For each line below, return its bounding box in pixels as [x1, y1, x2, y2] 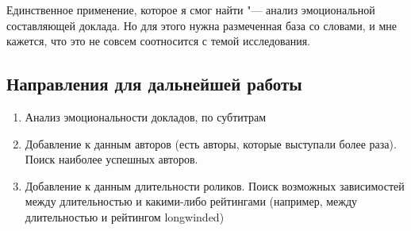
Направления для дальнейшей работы [6, 71, 302, 96]
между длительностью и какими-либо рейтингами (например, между [25, 193, 358, 210]
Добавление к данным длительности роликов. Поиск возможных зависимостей [25, 177, 405, 194]
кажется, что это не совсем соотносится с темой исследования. [6, 33, 311, 49]
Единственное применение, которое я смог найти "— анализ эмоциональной [6, 2, 375, 17]
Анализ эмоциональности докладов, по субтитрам [25, 108, 267, 125]
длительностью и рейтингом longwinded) [25, 208, 225, 225]
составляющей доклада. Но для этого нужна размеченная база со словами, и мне [6, 17, 397, 33]
